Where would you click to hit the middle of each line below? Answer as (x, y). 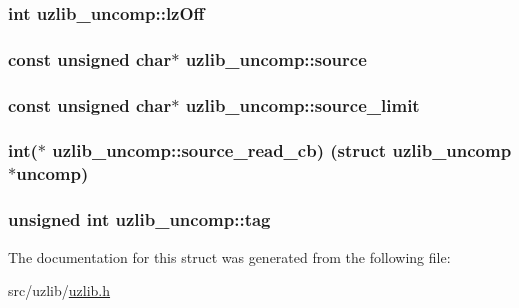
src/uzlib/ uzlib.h (59, 290)
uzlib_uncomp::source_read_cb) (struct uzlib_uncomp (282, 150)
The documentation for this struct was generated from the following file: (229, 256)
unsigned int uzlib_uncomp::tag (139, 219)
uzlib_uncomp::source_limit (302, 104)
